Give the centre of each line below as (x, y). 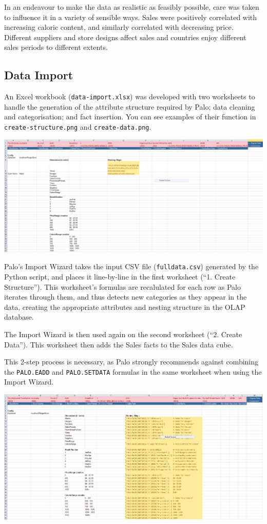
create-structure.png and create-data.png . (78, 127)
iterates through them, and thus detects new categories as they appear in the (126, 297)
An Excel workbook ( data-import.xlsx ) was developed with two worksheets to (130, 97)
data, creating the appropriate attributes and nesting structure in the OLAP (125, 307)
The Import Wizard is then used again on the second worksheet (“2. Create (123, 334)
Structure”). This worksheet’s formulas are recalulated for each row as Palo (122, 286)
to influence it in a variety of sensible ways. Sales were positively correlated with (131, 17)
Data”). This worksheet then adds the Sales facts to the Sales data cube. (119, 344)
